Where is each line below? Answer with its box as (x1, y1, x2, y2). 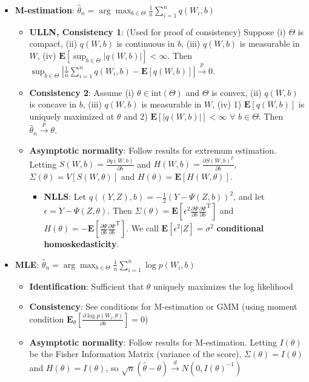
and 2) (124, 109, 148, 122)
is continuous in (116, 37, 175, 50)
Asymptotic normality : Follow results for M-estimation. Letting (29, 335, 277, 348)
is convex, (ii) (211, 86, 262, 98)
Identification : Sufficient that (29, 279, 144, 292)
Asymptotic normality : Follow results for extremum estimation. (29, 143, 277, 156)
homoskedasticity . (44, 237, 119, 250)
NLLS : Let (44, 190, 87, 203)
